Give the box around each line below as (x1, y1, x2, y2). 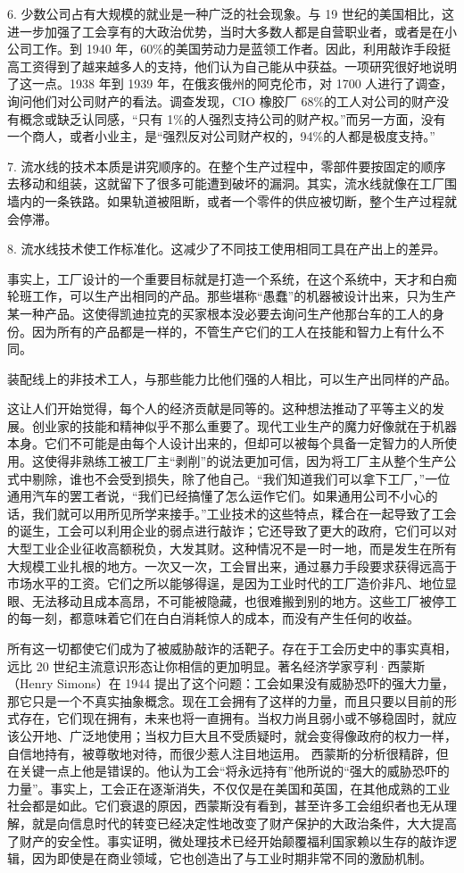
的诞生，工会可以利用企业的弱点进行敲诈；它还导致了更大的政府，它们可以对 (7, 521, 457, 540)
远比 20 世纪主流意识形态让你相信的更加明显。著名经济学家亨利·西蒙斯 (7, 656, 426, 675)
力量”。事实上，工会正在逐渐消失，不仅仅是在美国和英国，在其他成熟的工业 (7, 778, 451, 797)
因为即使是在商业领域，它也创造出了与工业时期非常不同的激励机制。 (31, 849, 432, 868)
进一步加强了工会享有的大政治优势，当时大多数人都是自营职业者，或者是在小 (7, 21, 457, 40)
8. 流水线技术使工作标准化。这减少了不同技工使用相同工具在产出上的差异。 (7, 239, 446, 258)
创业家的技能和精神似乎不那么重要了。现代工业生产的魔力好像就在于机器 (31, 416, 457, 435)
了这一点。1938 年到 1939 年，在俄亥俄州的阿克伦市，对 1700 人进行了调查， (7, 74, 453, 93)
